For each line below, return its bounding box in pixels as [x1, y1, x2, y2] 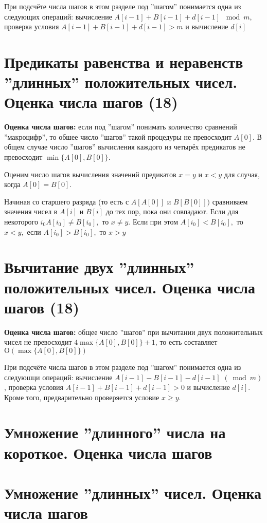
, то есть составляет [155, 337, 218, 347]
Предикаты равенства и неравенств [4, 51, 243, 72]
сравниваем [212, 196, 248, 207]
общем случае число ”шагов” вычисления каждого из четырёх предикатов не [4, 141, 245, 152]
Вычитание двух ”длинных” [4, 256, 194, 277]
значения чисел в [4, 206, 58, 217]
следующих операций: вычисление [4, 11, 112, 22]
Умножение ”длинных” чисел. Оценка [4, 482, 262, 503]
